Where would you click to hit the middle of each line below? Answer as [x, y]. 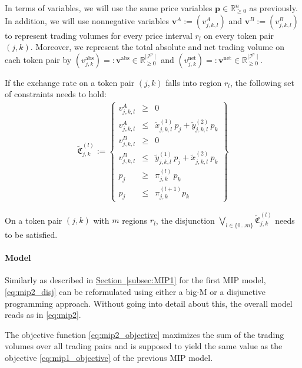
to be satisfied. [31, 235]
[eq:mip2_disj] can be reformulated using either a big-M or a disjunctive [135, 292]
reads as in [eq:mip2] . [43, 315]
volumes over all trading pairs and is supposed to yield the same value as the [144, 346]
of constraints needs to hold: [56, 94]
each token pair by [38, 59]
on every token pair [239, 35]
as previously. [273, 8]
